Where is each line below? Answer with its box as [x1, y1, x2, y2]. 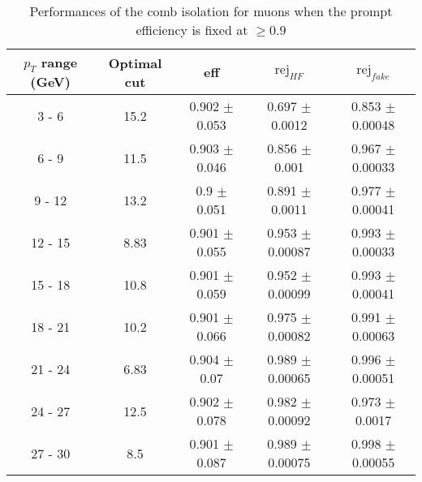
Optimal [108, 53, 162, 72]
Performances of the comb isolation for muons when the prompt [29, 2, 393, 20]
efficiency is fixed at [136, 20, 248, 39]
